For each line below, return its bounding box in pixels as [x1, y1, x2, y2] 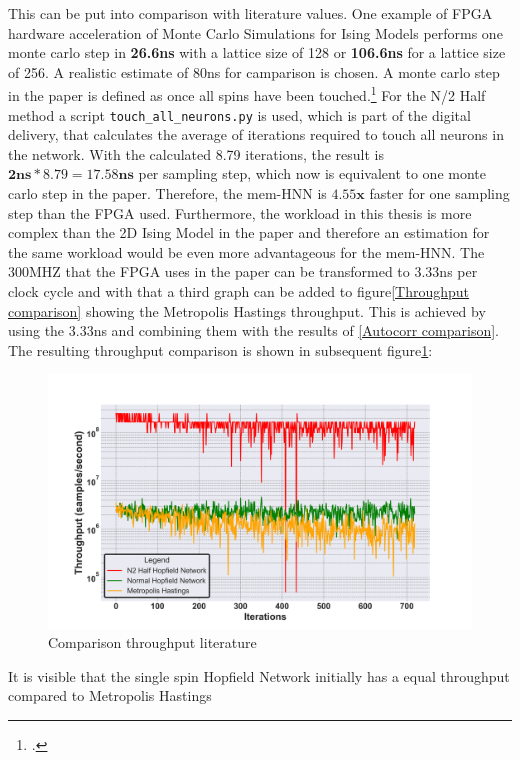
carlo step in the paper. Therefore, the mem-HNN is [8, 183, 327, 204]
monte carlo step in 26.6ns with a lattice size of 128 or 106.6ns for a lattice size [8, 42, 506, 63]
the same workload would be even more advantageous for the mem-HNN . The [8, 241, 485, 262]
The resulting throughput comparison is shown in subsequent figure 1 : [8, 339, 433, 360]
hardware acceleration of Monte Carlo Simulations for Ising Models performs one [8, 22, 503, 43]
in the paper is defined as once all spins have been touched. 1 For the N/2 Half [8, 82, 486, 106]
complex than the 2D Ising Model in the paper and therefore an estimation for [8, 222, 490, 243]
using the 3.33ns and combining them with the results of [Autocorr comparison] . [8, 320, 499, 341]
